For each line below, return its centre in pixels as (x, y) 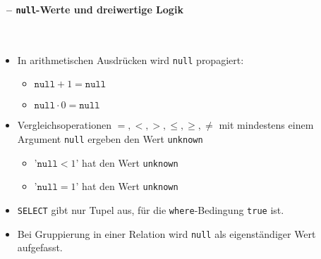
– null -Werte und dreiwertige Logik (95, 9)
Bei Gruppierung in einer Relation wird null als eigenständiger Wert (166, 233)
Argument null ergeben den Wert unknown (110, 139)
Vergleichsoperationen (64, 125)
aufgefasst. (40, 247)
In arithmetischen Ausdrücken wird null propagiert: (131, 59)
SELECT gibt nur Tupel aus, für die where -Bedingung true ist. (151, 210)
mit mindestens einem (266, 125)
